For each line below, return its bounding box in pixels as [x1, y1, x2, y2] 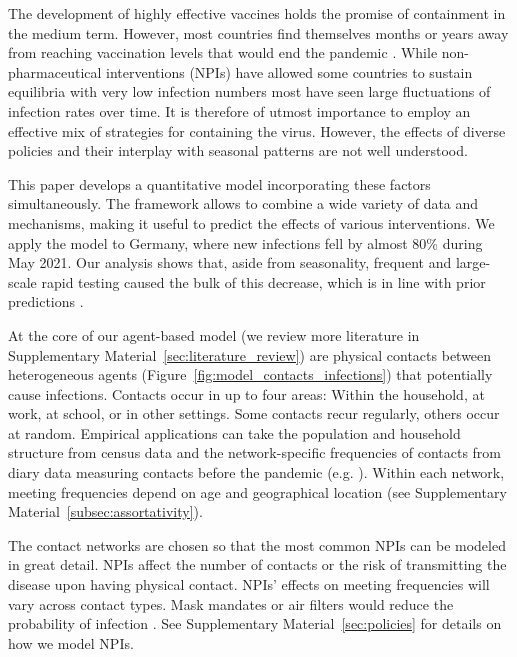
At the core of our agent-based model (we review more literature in [8, 324, 420, 345]
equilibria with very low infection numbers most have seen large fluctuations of [8, 81, 491, 102]
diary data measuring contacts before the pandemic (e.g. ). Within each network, [8, 462, 505, 483]
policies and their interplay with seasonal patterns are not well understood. [8, 140, 468, 161]
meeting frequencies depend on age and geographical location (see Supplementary [8, 481, 507, 502]
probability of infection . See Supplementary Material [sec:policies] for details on [8, 613, 502, 634]
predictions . [8, 291, 84, 312]
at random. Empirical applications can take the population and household [8, 422, 461, 443]
